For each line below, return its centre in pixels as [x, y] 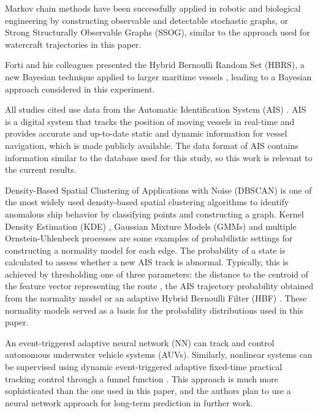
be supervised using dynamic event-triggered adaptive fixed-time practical [144, 367]
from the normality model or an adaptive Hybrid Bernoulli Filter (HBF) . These [156, 298]
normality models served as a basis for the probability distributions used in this [154, 310]
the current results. [41, 169]
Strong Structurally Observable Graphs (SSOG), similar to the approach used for [157, 32]
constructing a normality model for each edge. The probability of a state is [145, 250]
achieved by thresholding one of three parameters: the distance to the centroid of [157, 274]
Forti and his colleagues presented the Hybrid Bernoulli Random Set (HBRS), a [155, 65]
